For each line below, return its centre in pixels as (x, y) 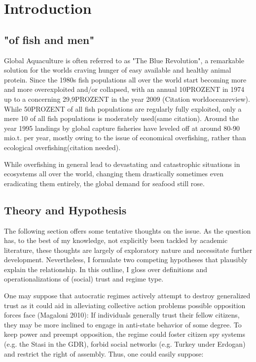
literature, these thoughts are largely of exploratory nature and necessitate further (128, 250)
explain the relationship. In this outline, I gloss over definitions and (106, 269)
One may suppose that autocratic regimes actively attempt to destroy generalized (127, 296)
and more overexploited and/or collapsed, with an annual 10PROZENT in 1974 (124, 89)
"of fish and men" (49, 39)
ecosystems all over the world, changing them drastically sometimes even (114, 174)
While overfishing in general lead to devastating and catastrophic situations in (122, 164)
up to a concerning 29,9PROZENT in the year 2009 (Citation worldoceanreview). (127, 99)
